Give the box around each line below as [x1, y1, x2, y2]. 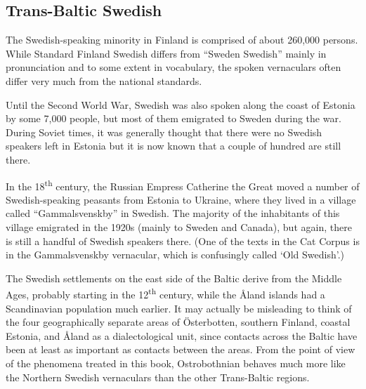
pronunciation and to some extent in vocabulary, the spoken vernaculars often [6, 60, 341, 74]
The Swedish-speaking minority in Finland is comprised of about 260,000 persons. [6, 32, 358, 47]
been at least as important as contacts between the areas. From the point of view [6, 342, 355, 357]
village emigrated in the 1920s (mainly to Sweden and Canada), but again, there [6, 219, 352, 234]
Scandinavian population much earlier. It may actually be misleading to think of [6, 301, 352, 315]
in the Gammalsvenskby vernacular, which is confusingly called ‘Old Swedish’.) [6, 247, 345, 262]
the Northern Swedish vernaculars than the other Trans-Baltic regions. [6, 369, 310, 384]
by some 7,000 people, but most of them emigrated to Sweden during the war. [6, 111, 341, 126]
